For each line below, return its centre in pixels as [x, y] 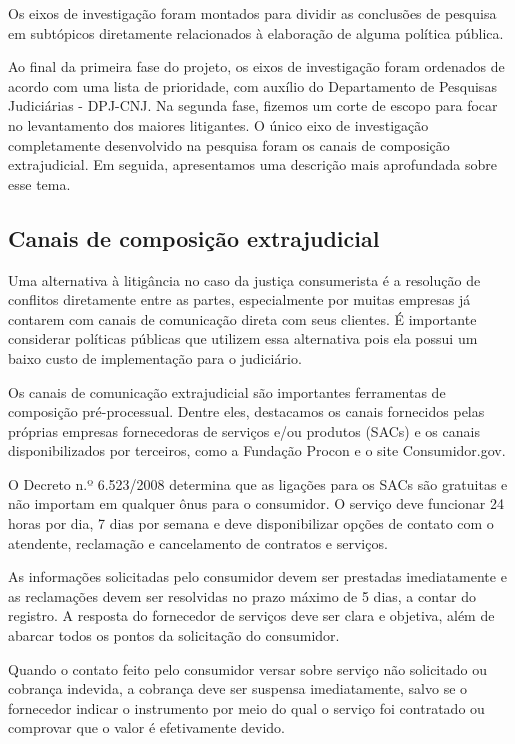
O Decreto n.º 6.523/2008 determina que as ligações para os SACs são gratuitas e [258, 483]
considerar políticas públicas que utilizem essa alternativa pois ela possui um [243, 338]
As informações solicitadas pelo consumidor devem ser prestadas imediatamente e [257, 576]
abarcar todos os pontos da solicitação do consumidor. [174, 635]
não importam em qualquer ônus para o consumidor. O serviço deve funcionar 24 [256, 503]
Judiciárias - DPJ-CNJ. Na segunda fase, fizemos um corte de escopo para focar [253, 105]
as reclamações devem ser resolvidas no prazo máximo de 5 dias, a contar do [242, 595]
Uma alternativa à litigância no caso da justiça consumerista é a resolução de [244, 279]
